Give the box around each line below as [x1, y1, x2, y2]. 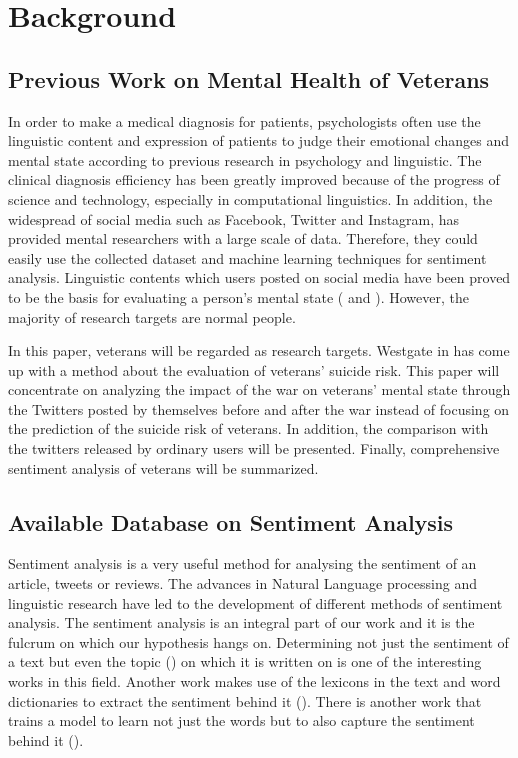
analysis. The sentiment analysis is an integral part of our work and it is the [8, 612, 475, 633]
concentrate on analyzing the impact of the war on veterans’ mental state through [8, 379, 511, 400]
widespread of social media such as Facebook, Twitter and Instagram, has [8, 208, 460, 229]
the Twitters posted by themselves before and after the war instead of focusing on [8, 398, 510, 419]
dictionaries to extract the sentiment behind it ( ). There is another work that [8, 690, 482, 711]
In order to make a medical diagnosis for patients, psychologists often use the [8, 110, 481, 131]
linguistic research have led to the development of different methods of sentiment [8, 592, 503, 613]
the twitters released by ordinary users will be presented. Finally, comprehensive [8, 438, 500, 459]
